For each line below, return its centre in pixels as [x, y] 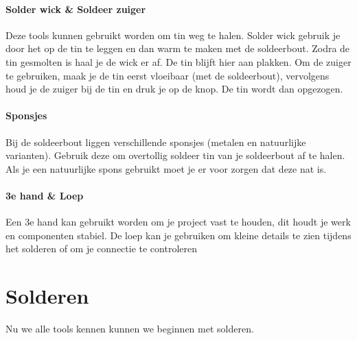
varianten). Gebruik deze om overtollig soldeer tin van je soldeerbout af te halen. [175, 155]
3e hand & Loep [45, 195]
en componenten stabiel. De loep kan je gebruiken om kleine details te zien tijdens [178, 235]
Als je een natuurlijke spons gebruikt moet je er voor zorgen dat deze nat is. [166, 168]
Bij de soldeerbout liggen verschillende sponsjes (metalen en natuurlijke [156, 142]
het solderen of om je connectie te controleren [101, 248]
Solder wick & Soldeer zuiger [76, 9]
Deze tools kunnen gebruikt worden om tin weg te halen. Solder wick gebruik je [173, 35]
